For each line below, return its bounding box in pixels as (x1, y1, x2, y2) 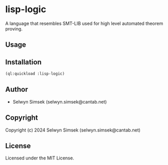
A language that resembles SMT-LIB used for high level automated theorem (5, 20, 163, 26)
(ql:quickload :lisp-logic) (5, 71, 65, 77)
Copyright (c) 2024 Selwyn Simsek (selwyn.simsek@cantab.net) (5, 127, 141, 133)
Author (5, 85, 28, 94)
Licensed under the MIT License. (5, 155, 74, 161)
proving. (5, 25, 23, 31)
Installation (5, 57, 42, 67)
